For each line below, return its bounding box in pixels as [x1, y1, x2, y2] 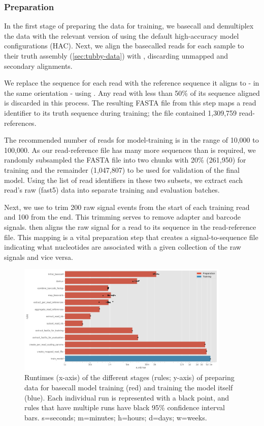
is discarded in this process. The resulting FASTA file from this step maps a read [4, 97, 256, 108]
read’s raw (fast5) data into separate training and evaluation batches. [4, 184, 220, 195]
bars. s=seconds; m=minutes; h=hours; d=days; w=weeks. [24, 412, 207, 422]
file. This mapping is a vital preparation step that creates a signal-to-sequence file [4, 231, 258, 242]
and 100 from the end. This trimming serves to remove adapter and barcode [4, 211, 241, 222]
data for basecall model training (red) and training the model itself [24, 382, 233, 392]
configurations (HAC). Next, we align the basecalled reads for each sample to [4, 40, 244, 51]
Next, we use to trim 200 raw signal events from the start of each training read [4, 201, 250, 212]
